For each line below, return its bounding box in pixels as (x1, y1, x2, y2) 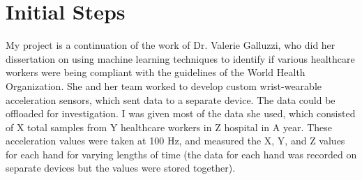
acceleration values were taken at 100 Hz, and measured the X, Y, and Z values (6, 133, 345, 148)
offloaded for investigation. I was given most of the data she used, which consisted (6, 106, 356, 121)
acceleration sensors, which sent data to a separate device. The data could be (6, 92, 335, 107)
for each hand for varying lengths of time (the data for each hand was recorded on (6, 147, 357, 161)
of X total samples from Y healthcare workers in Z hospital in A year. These (6, 119, 332, 134)
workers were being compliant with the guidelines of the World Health (6, 65, 306, 80)
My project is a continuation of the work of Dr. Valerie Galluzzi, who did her (6, 38, 335, 52)
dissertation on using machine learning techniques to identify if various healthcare (6, 51, 355, 66)
